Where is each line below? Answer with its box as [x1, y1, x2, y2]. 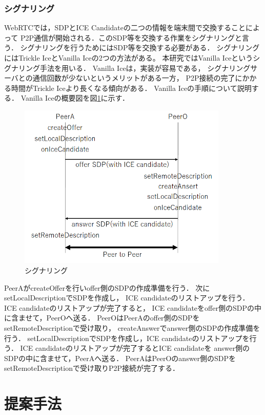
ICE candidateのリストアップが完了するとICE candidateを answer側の [20, 343, 250, 353]
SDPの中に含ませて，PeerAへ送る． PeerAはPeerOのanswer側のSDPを [4, 352, 236, 363]
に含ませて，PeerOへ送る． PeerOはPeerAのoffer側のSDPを [4, 312, 200, 323]
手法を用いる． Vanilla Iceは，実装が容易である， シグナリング [39, 62, 251, 73]
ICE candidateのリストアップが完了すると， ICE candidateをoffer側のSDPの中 [4, 302, 261, 313]
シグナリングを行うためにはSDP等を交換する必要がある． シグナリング [20, 42, 260, 53]
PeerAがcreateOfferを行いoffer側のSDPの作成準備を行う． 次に [4, 282, 210, 293]
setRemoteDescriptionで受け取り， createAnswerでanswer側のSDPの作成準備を [4, 323, 260, 333]
